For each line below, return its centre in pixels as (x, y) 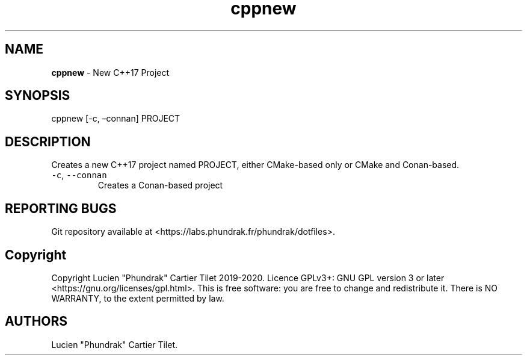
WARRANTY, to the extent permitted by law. (138, 298)
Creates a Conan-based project (160, 185)
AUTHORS (36, 321)
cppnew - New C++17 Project (110, 72)
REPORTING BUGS (61, 208)
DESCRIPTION (48, 141)
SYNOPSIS (38, 96)
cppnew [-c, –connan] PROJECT (116, 119)
